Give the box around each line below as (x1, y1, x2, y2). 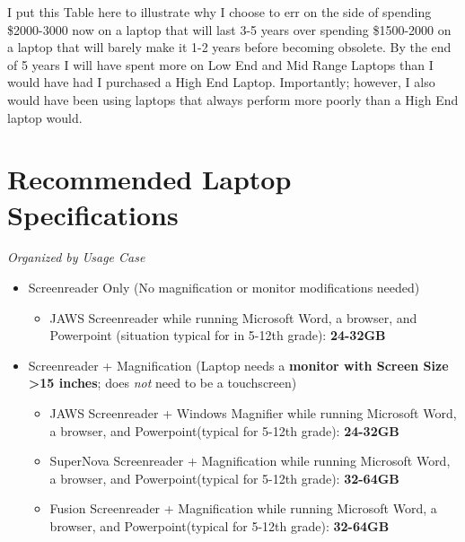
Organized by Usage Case (7, 248, 145, 267)
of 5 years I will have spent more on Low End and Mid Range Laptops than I (7, 55, 434, 74)
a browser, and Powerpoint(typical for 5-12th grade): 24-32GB (49, 421, 399, 440)
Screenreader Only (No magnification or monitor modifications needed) (28, 278, 420, 297)
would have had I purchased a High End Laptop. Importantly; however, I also (7, 73, 435, 92)
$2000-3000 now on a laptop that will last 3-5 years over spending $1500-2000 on (7, 20, 452, 39)
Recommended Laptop (7, 161, 292, 197)
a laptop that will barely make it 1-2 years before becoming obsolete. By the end (7, 38, 452, 57)
